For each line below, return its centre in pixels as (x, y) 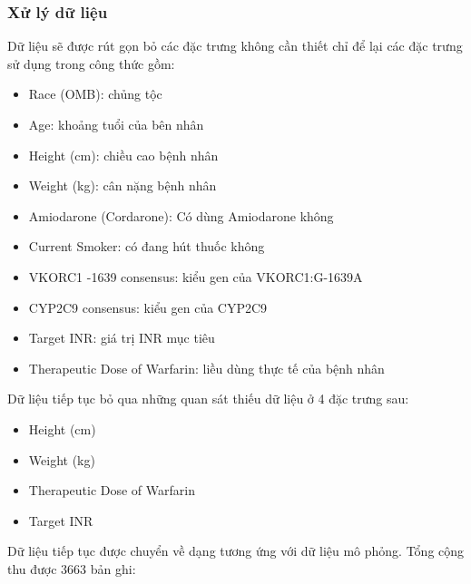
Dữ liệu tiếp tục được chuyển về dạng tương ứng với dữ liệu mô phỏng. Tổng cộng (236, 551)
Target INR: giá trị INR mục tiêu (122, 338)
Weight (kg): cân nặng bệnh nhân (123, 185)
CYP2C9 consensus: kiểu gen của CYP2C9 (148, 307)
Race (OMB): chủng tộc (95, 94)
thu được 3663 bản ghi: (72, 568)
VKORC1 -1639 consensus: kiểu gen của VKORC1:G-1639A (196, 276)
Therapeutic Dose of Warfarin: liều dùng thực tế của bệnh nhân (206, 368)
